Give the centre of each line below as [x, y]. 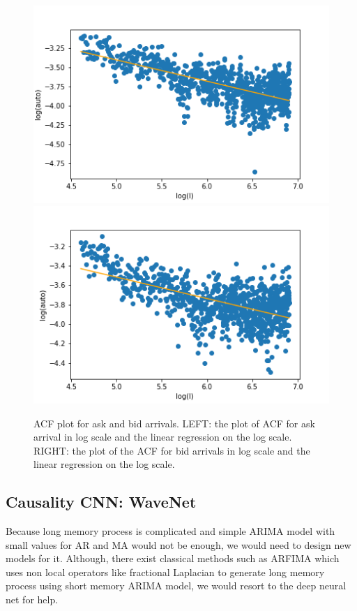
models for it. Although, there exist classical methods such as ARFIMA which [173, 558]
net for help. [32, 599]
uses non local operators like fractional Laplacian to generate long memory [165, 572]
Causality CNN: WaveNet [101, 502]
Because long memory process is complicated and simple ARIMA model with [170, 531]
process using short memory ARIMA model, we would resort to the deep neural [176, 586]
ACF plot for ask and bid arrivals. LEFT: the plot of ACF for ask [174, 423]
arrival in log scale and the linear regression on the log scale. [163, 437]
